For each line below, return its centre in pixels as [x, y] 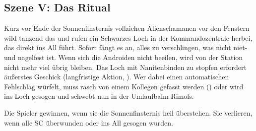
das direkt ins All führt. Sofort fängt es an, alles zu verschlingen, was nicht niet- [126, 47]
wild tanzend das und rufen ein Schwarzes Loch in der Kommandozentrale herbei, [128, 37]
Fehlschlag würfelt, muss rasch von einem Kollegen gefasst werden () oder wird [124, 86]
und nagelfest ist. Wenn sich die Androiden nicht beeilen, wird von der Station [124, 57]
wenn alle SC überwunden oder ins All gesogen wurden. [89, 122]
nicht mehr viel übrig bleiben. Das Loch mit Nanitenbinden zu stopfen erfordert [125, 67]
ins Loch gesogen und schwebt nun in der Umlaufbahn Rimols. [99, 96]
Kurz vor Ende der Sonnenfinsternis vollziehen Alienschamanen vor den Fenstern [127, 28]
